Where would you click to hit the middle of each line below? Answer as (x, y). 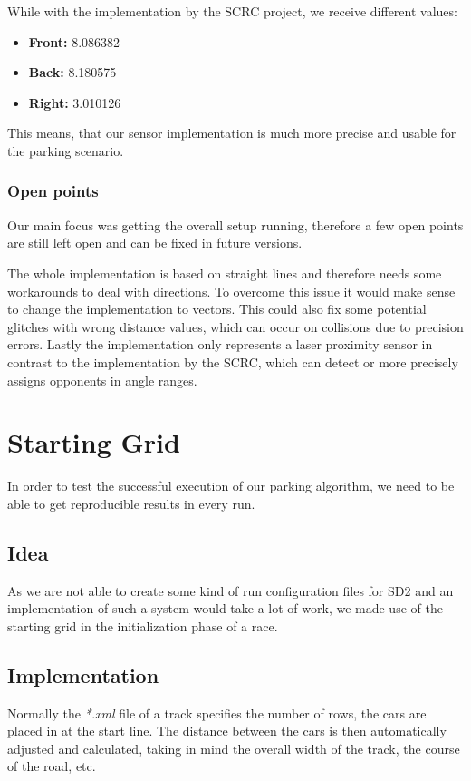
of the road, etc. (52, 766)
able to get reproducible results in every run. (131, 503)
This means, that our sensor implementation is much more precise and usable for (232, 133)
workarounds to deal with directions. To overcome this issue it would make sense (231, 291)
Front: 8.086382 (74, 41)
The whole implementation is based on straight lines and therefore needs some (225, 273)
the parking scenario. (66, 150)
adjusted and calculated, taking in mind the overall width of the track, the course (234, 748)
